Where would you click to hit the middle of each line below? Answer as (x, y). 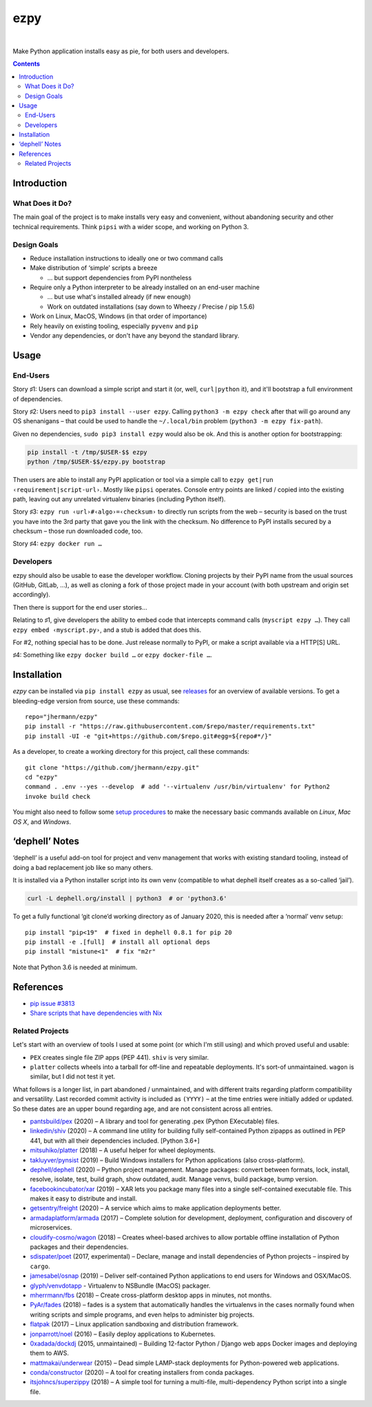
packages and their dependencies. (79, 1247)
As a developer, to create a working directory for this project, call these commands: (131, 752)
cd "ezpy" (41, 777)
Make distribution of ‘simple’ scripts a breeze (94, 268)
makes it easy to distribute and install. (84, 1199)
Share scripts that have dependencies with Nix (96, 1013)
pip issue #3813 (52, 1003)
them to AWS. (49, 1353)
